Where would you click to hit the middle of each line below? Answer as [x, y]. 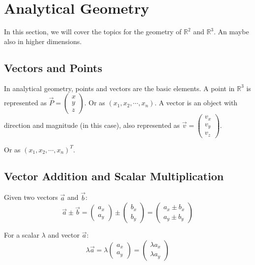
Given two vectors [31, 197]
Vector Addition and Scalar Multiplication [114, 176]
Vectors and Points [53, 67]
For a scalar [22, 235]
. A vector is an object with [196, 103]
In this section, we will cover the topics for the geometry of [93, 32]
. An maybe [231, 32]
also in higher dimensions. [43, 41]
